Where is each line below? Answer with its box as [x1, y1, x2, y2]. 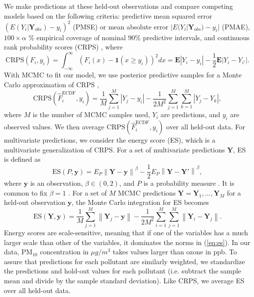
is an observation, [30, 178, 83, 188]
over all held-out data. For [166, 122, 245, 132]
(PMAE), [222, 21, 250, 31]
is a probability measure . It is [143, 178, 234, 188]
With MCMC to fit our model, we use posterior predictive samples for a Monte [4, 70, 242, 80]
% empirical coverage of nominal [28, 32, 126, 42]
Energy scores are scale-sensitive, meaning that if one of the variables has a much [4, 227, 248, 238]
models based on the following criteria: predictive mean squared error [4, 10, 212, 21]
